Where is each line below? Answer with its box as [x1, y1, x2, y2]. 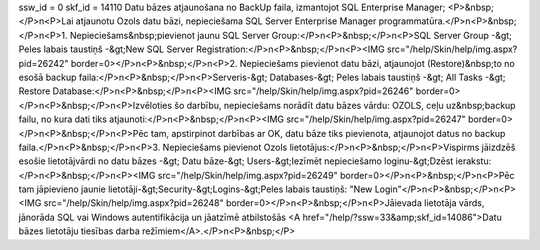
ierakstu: [455, 155, 492, 167]
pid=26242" [18, 57, 69, 69]
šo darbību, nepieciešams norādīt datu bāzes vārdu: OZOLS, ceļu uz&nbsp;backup [174, 99, 516, 111]
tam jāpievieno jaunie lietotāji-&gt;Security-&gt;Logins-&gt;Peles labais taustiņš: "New [18, 183, 373, 195]
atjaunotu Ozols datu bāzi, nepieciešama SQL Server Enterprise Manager [75, 15, 377, 27]
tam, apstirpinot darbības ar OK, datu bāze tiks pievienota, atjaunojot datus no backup [150, 127, 506, 139]
